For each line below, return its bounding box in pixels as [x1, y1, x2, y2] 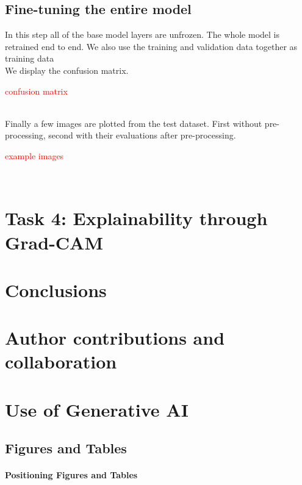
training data [5, 52, 54, 65]
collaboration [5, 349, 117, 374]
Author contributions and [5, 325, 225, 350]
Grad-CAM [5, 229, 104, 254]
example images [5, 149, 64, 162]
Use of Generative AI [5, 397, 189, 422]
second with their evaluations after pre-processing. [48, 129, 236, 142]
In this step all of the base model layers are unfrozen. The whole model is [5, 28, 280, 41]
